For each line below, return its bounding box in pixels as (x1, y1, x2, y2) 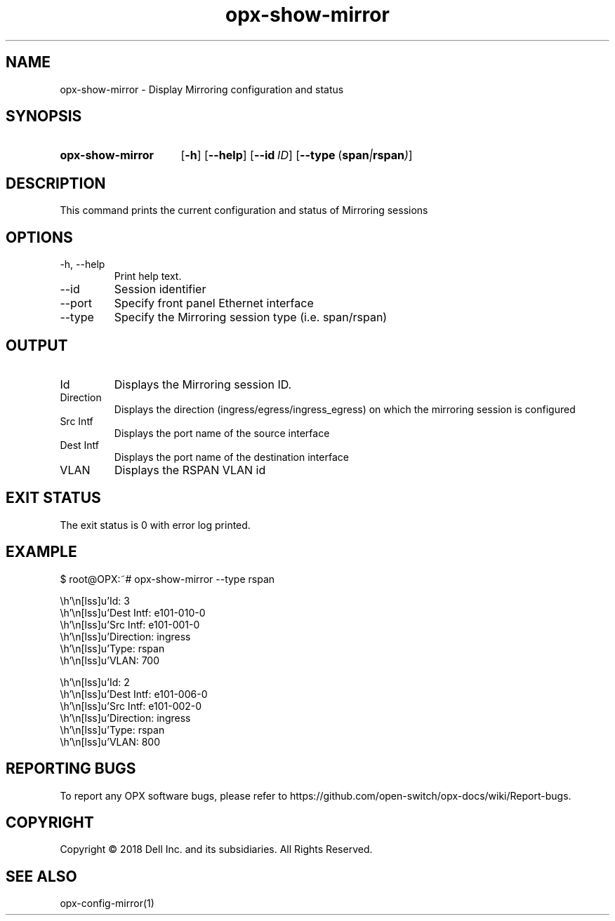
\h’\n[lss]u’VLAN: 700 (60, 654, 160, 666)
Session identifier (114, 282, 206, 297)
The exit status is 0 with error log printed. (60, 518, 251, 531)
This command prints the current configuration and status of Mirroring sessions (60, 204, 428, 217)
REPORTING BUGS (6, 760, 136, 778)
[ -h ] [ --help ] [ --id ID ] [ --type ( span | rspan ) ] (180, 148, 413, 163)
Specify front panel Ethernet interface (114, 296, 314, 311)
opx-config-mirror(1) (60, 897, 154, 910)
